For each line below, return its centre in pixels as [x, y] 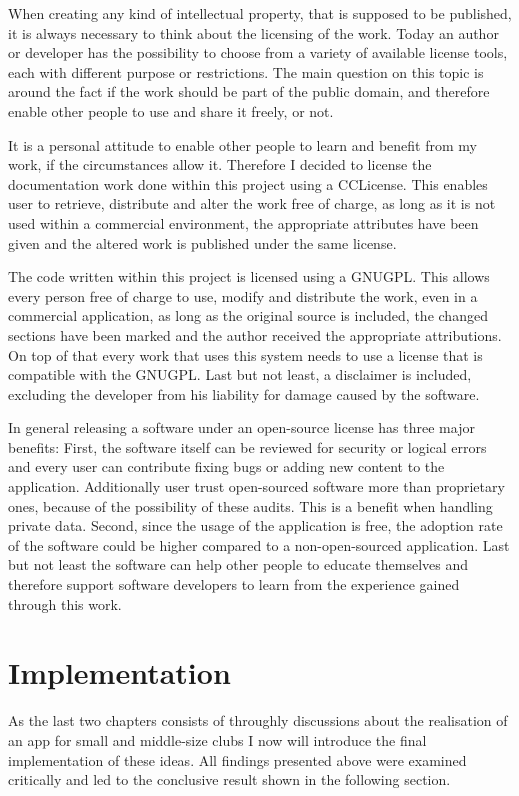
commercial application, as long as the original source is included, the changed [248, 315]
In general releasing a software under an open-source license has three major [241, 427]
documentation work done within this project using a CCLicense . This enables [248, 183]
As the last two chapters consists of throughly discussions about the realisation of [258, 720]
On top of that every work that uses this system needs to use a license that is [245, 354]
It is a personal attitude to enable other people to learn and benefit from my [242, 144]
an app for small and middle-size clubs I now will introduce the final [217, 739]
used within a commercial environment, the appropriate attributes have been [243, 222]
